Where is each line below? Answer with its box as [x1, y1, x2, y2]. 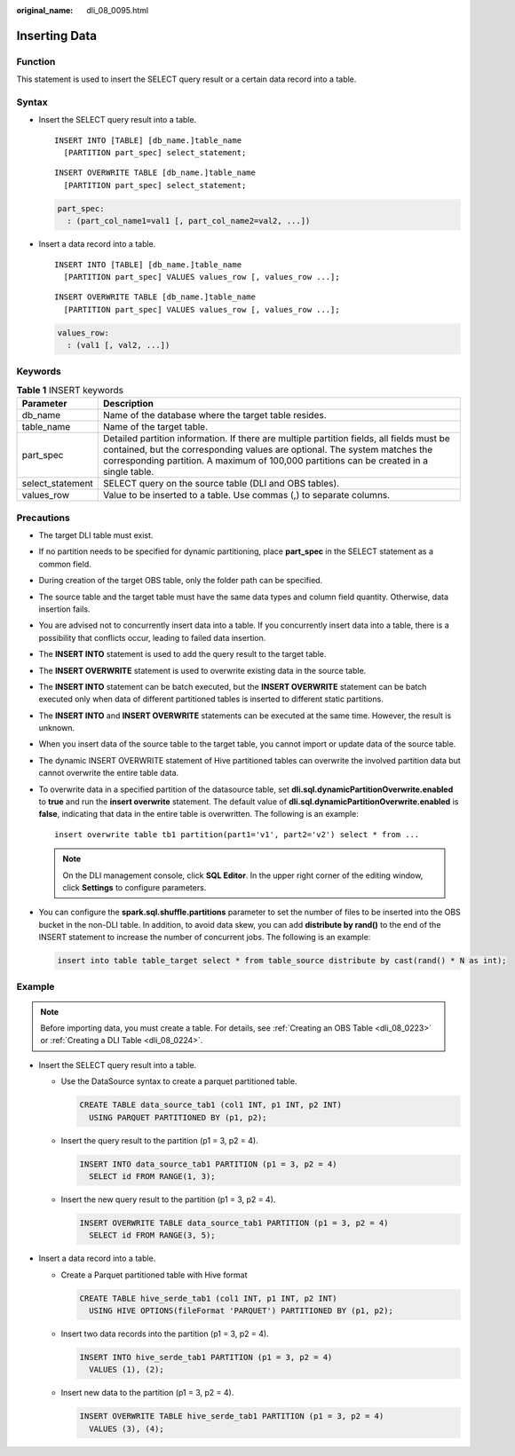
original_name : [16, 5, 74, 15]
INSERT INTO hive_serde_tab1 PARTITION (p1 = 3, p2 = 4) [79, 1352, 333, 1363]
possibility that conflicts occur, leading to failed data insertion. [38, 632, 266, 643]
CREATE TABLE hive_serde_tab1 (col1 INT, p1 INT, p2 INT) [79, 1293, 337, 1303]
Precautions [16, 511, 70, 524]
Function [16, 55, 56, 67]
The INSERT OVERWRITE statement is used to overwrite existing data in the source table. [38, 665, 367, 676]
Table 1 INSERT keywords [16, 384, 124, 397]
